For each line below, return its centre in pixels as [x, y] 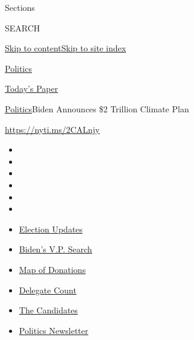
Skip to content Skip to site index [66, 48]
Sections [20, 7]
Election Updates [51, 229]
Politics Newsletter [54, 330]
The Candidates [48, 310]
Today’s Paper [32, 88]
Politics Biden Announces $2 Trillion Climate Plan [97, 108]
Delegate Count [48, 290]
